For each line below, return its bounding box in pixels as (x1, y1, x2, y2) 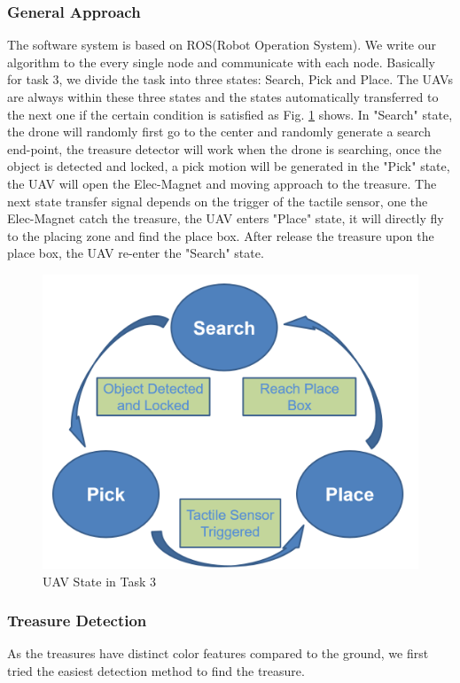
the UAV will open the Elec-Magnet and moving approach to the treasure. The (7, 174, 437, 192)
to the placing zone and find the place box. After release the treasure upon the (7, 226, 434, 244)
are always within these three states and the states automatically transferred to (7, 88, 439, 105)
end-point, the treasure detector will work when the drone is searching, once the (7, 139, 442, 158)
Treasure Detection (7, 609, 147, 632)
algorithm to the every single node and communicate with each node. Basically (7, 52, 436, 71)
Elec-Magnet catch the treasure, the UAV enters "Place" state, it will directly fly (7, 209, 444, 228)
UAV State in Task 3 (43, 571, 157, 590)
